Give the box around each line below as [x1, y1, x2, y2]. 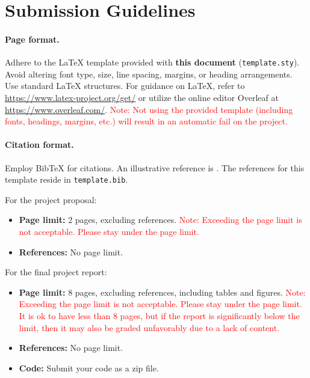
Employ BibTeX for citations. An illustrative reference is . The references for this [5, 161, 305, 174]
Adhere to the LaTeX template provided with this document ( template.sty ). [5, 56, 300, 69]
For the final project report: [5, 266, 107, 278]
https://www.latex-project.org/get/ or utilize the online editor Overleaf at [5, 91, 279, 104]
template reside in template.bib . [5, 173, 128, 186]
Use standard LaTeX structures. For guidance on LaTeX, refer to [5, 79, 245, 92]
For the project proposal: [5, 193, 97, 206]
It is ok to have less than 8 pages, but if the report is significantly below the [19, 309, 300, 322]
